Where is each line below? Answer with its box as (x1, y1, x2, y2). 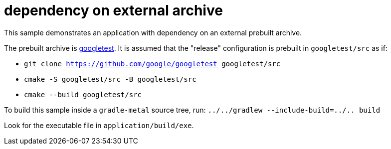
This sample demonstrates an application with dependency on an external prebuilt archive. (4, 28, 302, 37)
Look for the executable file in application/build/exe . (4, 121, 194, 130)
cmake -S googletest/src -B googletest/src (24, 75, 196, 83)
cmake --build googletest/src (24, 90, 142, 99)
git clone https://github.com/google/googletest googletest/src (24, 59, 281, 68)
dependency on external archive (4, 2, 223, 19)
